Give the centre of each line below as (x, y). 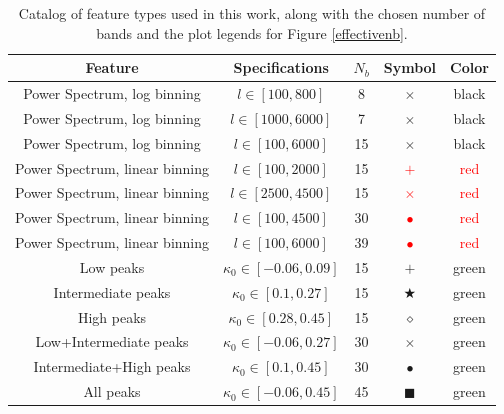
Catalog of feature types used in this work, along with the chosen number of (252, 13)
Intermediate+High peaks (112, 366)
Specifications (281, 67)
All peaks (112, 391)
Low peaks (112, 266)
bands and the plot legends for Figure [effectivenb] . (252, 32)
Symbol (410, 67)
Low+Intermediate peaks (112, 341)
